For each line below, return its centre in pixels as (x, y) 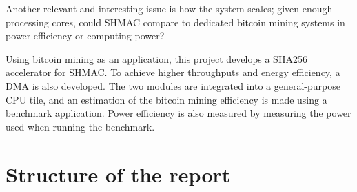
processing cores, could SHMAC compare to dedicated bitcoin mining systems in (175, 22)
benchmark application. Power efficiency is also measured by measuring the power (178, 113)
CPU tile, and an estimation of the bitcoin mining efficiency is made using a (166, 99)
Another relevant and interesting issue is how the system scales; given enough (169, 8)
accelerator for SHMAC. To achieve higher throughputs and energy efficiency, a (173, 72)
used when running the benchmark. (80, 126)
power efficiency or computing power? (85, 36)
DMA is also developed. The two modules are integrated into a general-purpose (173, 85)
